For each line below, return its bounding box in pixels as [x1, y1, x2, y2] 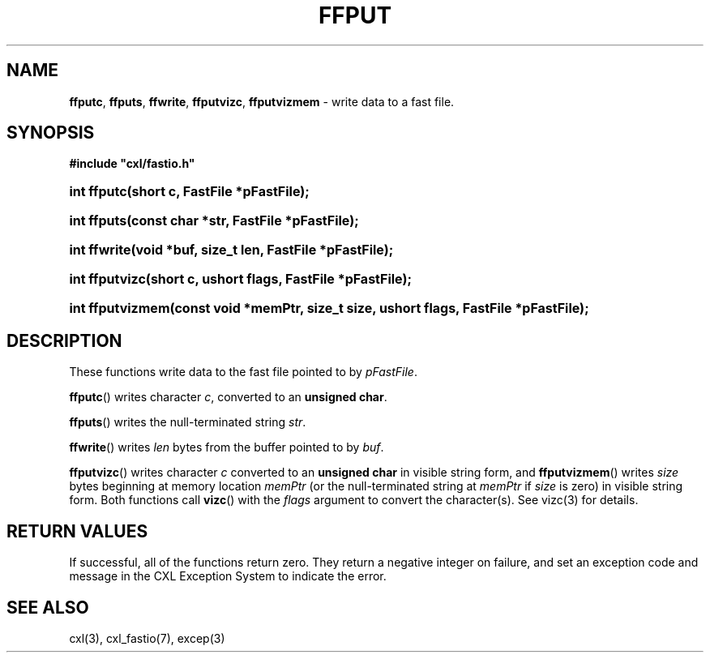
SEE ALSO [6, 597, 89, 618]
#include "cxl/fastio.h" [69, 156, 195, 171]
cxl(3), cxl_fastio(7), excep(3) [69, 631, 225, 645]
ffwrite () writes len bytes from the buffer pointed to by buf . [69, 440, 384, 455]
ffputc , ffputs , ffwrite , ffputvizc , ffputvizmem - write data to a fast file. [69, 94, 455, 109]
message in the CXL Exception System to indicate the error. [69, 569, 387, 584]
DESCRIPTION [6, 330, 122, 351]
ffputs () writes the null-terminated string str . [69, 415, 306, 430]
